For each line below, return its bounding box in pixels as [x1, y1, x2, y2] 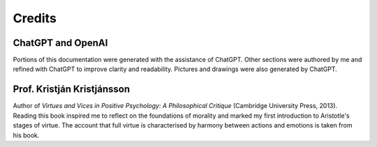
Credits [13, 10, 57, 26]
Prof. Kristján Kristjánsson [13, 84, 131, 95]
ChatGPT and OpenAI [13, 37, 108, 49]
